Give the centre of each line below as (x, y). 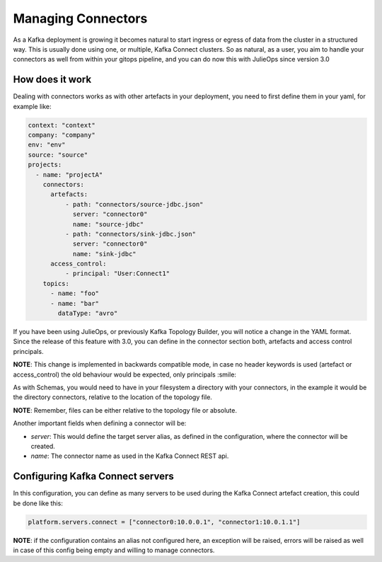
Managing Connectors (80, 18)
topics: (56, 283)
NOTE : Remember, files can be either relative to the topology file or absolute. (125, 410)
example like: (33, 106)
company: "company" (62, 135)
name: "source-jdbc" (108, 224)
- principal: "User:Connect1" (117, 274)
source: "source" (58, 155)
